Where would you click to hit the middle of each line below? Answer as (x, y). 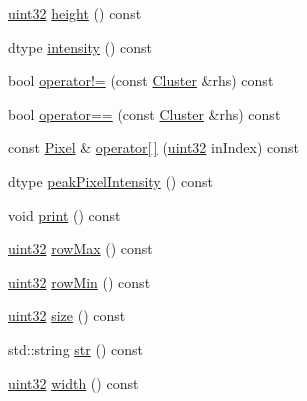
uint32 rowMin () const (79, 281)
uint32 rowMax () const (80, 248)
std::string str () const (75, 348)
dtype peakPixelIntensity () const (110, 180)
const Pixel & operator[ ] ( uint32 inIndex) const (153, 147)
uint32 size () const (67, 315)
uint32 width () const (73, 382)
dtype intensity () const (80, 46)
